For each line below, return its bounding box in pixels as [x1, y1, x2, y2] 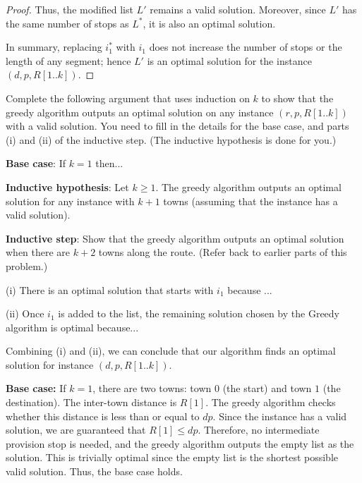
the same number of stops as [6, 16, 129, 30]
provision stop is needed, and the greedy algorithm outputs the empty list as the [6, 436, 354, 451]
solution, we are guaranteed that [6, 422, 146, 437]
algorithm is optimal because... [6, 319, 139, 334]
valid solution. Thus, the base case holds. [6, 464, 183, 479]
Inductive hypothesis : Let [6, 179, 129, 194]
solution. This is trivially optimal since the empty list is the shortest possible [6, 450, 339, 465]
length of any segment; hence [6, 53, 131, 68]
